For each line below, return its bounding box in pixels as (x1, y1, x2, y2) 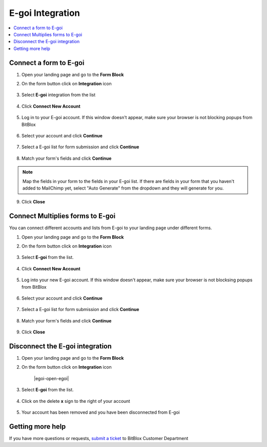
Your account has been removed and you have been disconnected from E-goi (21, 409, 180, 415)
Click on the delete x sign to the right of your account (21, 398, 131, 404)
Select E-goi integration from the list (21, 92, 96, 98)
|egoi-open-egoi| (34, 375, 69, 382)
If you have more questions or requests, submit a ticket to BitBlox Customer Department (9, 435, 188, 441)
